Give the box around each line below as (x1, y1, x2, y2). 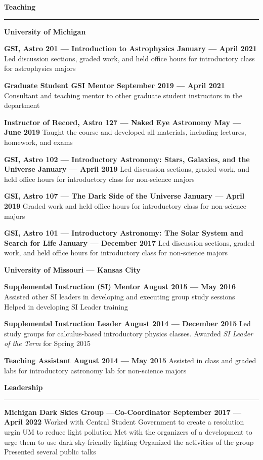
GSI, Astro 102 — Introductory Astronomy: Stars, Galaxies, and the (4, 154, 250, 164)
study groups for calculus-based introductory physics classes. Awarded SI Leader (4, 328, 253, 338)
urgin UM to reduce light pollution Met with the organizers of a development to (4, 427, 252, 437)
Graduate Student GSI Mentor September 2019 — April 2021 (4, 80, 225, 90)
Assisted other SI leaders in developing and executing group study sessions (4, 291, 235, 302)
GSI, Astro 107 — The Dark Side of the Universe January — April (4, 190, 245, 201)
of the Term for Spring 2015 (4, 338, 91, 349)
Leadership (4, 382, 43, 393)
